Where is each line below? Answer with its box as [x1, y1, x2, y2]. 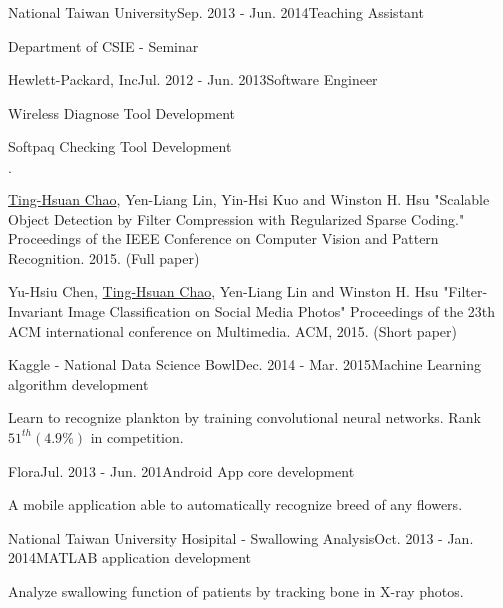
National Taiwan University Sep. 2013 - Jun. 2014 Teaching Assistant [8, 2, 424, 22]
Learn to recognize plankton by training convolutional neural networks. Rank [8, 407, 481, 428]
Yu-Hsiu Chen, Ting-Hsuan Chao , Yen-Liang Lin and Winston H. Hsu [8, 281, 439, 302]
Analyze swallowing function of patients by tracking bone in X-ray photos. [8, 580, 464, 601]
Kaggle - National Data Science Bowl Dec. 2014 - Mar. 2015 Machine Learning [8, 354, 481, 375]
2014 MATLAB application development [8, 547, 252, 568]
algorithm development [8, 373, 149, 394]
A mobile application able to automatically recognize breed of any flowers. [8, 494, 463, 515]
